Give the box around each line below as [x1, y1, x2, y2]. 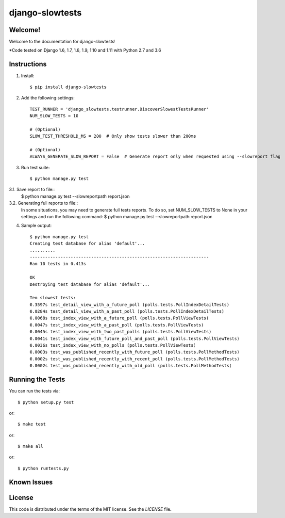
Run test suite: [21, 164, 50, 170]
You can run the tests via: [9, 388, 60, 394]
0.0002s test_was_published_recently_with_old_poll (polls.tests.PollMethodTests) [30, 363, 232, 369]
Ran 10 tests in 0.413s [30, 261, 86, 267]
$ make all [17, 444, 44, 449]
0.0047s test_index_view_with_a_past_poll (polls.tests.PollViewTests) [30, 322, 204, 327]
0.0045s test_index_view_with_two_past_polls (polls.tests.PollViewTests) [30, 329, 212, 335]
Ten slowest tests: [30, 295, 76, 301]
